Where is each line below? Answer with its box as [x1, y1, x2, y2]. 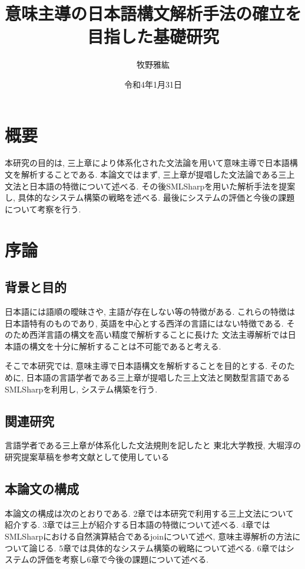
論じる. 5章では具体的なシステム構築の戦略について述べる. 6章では [29, 541, 286, 554]
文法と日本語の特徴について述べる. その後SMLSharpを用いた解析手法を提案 [5, 179, 296, 192]
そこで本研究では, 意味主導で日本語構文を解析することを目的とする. [5, 360, 268, 372]
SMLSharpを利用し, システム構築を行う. [5, 382, 158, 395]
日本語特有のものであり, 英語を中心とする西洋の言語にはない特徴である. [5, 317, 284, 329]
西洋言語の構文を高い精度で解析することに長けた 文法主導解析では [29, 328, 288, 341]
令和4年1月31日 [124, 78, 182, 90]
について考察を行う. [5, 202, 81, 215]
